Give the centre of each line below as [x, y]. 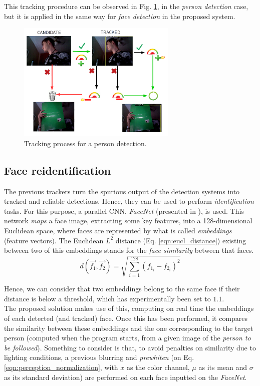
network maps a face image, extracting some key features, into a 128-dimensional [128, 221]
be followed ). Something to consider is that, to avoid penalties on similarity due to [130, 347]
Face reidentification [58, 170]
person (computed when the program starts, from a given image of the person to [127, 338]
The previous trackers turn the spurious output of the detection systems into [122, 191]
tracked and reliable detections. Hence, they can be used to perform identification [129, 201]
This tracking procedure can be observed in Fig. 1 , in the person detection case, [126, 6]
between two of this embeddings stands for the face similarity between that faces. [129, 250]
